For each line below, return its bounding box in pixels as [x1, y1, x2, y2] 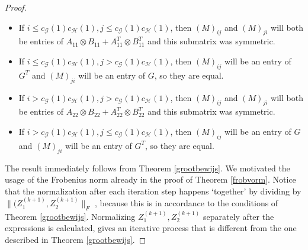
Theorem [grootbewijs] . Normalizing [5, 210, 136, 222]
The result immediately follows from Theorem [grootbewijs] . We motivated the [5, 161, 290, 174]
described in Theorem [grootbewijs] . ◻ [5, 233, 146, 245]
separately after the [203, 210, 274, 222]
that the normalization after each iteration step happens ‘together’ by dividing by [5, 184, 301, 197]
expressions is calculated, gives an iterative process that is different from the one [5, 222, 297, 234]
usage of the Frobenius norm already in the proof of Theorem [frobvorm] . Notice [5, 173, 296, 186]
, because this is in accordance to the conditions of [95, 197, 278, 209]
